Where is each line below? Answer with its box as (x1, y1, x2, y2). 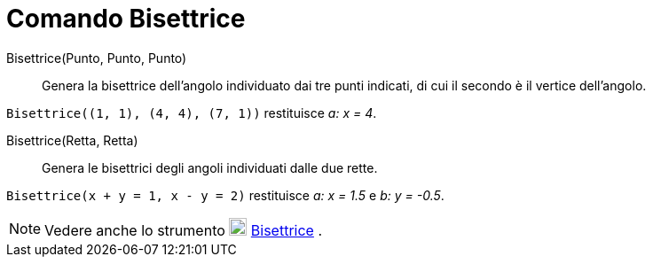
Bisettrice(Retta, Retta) (6, 132, 138, 148)
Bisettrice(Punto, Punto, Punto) (6, 50, 187, 66)
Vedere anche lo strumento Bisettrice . (44, 221, 323, 239)
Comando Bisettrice (6, 4, 246, 34)
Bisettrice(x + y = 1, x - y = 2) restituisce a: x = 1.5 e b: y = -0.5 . (6, 187, 445, 203)
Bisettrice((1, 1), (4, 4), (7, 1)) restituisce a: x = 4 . (6, 105, 377, 120)
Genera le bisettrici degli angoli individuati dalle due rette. (42, 159, 378, 175)
